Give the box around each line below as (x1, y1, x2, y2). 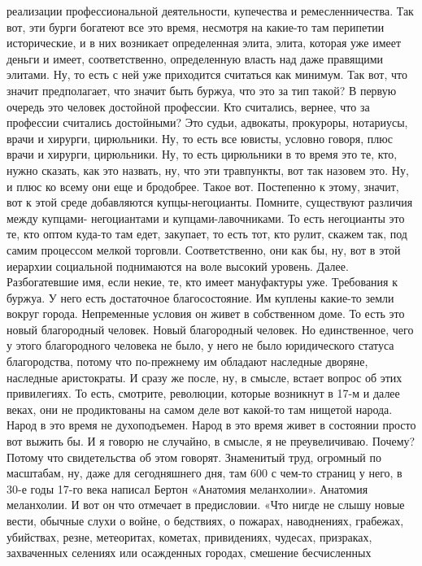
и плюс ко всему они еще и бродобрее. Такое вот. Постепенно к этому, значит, (7, 177, 399, 194)
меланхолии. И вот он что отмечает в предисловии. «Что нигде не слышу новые (7, 496, 405, 513)
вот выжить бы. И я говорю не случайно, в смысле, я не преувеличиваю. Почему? (7, 433, 415, 450)
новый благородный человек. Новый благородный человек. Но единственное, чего (7, 320, 414, 337)
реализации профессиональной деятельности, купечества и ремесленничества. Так (7, 2, 414, 19)
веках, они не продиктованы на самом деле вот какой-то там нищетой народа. (7, 400, 393, 417)
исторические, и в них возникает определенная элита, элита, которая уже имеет (7, 34, 402, 51)
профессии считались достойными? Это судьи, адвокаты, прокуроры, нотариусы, (7, 114, 408, 131)
